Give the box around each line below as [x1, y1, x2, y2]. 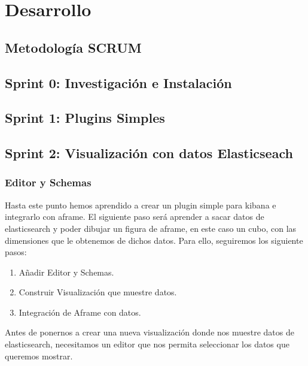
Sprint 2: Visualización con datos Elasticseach [5, 144, 293, 162]
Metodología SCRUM [5, 38, 142, 56]
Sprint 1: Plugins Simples [5, 108, 165, 127]
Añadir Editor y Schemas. [19, 265, 114, 278]
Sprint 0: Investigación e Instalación [5, 73, 232, 92]
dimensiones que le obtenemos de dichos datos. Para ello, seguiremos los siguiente [5, 234, 303, 246]
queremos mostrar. [5, 349, 73, 362]
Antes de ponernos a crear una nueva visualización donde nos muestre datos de [5, 326, 294, 338]
